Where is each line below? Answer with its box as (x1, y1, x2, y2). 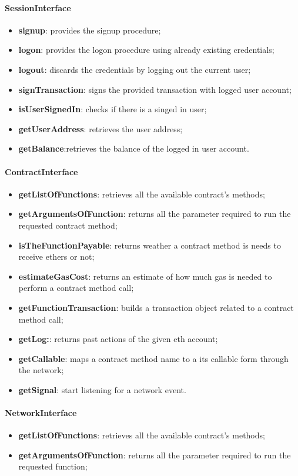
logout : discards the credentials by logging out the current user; (18, 63, 251, 75)
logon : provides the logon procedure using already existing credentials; (18, 43, 274, 56)
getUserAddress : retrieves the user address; (18, 122, 183, 135)
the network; (18, 364, 64, 376)
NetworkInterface (5, 407, 77, 419)
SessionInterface (5, 1, 71, 14)
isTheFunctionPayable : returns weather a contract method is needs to (18, 239, 281, 251)
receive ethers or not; (18, 250, 95, 263)
